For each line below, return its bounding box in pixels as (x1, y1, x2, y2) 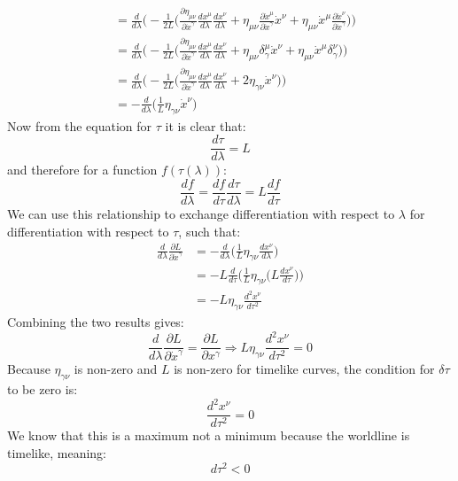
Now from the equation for (7, 116, 152, 135)
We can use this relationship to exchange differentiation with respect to (7, 204, 395, 222)
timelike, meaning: (7, 443, 106, 462)
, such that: (178, 221, 241, 240)
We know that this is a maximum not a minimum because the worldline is (7, 426, 410, 445)
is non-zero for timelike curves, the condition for (174, 360, 435, 378)
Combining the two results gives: (7, 313, 184, 331)
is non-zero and (74, 360, 158, 378)
